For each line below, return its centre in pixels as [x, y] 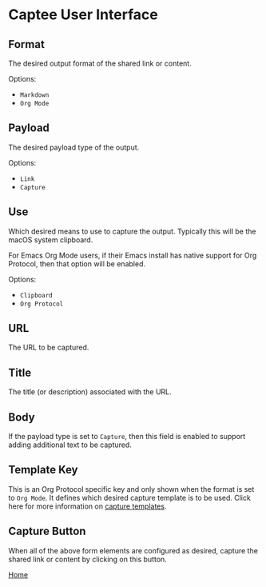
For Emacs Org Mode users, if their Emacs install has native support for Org [133, 255]
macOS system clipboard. [51, 240]
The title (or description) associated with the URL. [90, 392]
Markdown [34, 95]
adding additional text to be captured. [70, 445]
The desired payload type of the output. [74, 147]
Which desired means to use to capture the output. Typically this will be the [132, 231]
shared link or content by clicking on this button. [88, 559]
